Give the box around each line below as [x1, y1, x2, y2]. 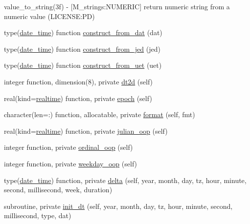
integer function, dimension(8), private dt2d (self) [4, 76, 153, 86]
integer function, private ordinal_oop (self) [4, 142, 133, 152]
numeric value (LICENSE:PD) [4, 11, 95, 21]
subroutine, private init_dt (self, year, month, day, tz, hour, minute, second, [4, 201, 233, 211]
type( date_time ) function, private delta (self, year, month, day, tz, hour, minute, [4, 175, 247, 185]
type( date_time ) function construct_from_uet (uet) [4, 60, 162, 70]
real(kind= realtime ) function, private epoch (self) [4, 93, 152, 103]
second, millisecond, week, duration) [4, 184, 113, 195]
